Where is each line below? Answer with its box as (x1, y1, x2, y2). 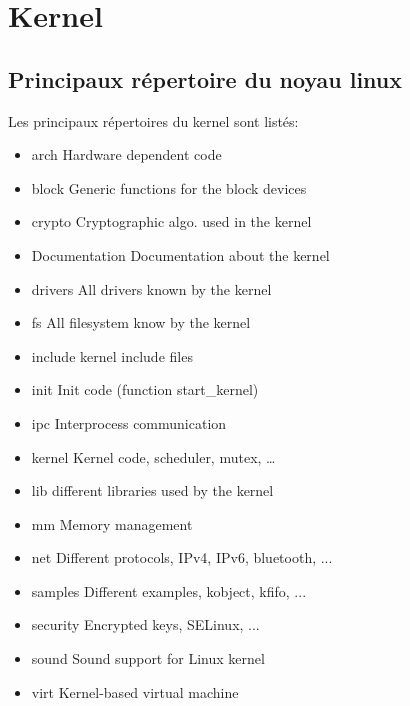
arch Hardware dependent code (31, 144, 222, 165)
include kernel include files (31, 345, 193, 366)
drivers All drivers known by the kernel (31, 278, 272, 299)
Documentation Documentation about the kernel (31, 244, 330, 265)
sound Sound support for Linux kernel (31, 648, 265, 669)
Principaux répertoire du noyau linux (8, 63, 403, 94)
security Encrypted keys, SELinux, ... (31, 614, 260, 635)
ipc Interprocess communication (31, 412, 227, 433)
